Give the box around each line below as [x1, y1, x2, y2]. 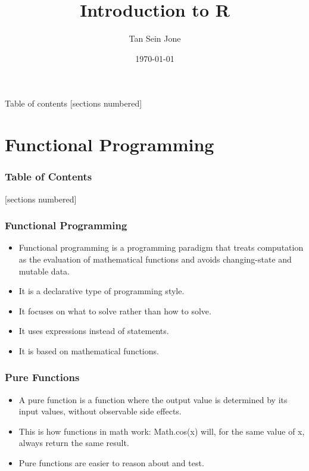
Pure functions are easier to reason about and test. [18, 457, 204, 469]
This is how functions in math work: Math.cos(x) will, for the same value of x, [18, 425, 305, 437]
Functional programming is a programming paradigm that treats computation [18, 241, 304, 254]
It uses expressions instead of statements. [18, 325, 169, 337]
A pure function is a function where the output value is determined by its [18, 393, 288, 406]
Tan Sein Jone [129, 32, 181, 45]
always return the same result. [18, 436, 129, 449]
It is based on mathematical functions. [18, 344, 159, 357]
